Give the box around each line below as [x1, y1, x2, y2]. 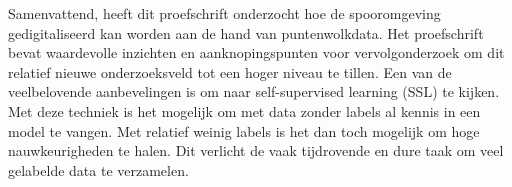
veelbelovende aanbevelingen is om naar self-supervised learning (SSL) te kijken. [8, 81, 500, 102]
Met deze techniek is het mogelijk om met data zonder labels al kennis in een [8, 100, 481, 121]
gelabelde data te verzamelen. [8, 159, 189, 180]
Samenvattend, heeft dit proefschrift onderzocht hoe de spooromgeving [8, 3, 441, 23]
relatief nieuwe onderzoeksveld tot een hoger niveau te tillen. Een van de [8, 61, 452, 82]
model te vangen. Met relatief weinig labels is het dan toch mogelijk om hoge [8, 120, 480, 141]
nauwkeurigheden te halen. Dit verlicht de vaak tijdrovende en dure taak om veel [8, 140, 504, 161]
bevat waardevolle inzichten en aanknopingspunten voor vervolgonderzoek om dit [8, 42, 505, 63]
